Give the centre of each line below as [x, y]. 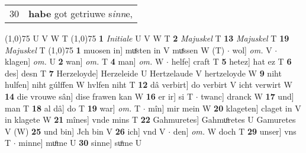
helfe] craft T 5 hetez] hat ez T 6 [231, 61]
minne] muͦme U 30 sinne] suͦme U [80, 143]
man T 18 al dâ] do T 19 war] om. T [73, 108]
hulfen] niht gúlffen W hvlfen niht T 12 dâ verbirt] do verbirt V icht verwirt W [149, 85]
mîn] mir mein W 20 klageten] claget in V [225, 108]
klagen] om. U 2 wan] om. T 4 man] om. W [84, 61]
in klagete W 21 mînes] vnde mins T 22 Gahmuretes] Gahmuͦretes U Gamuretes [150, 119]
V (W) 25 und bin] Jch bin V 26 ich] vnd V [85, 131]
